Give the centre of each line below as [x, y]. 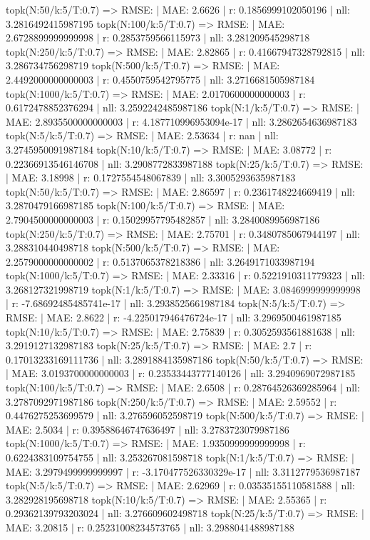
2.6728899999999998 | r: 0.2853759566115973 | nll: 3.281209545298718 [158, 37]
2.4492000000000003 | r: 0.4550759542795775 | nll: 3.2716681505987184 [160, 79]
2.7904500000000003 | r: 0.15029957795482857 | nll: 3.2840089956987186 [163, 219]
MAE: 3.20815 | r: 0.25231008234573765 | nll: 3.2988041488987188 [150, 527]
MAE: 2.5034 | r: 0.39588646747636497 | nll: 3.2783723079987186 [148, 429]
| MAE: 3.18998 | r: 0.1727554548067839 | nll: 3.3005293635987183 [151, 177]
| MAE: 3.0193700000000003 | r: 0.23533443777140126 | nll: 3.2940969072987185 [181, 373]
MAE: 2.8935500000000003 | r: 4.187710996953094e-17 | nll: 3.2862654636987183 [181, 121]
